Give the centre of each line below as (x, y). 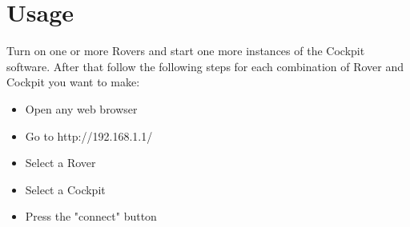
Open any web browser (81, 108)
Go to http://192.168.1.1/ (89, 135)
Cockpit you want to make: (73, 82)
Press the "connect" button (91, 216)
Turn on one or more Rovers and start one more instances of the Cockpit (186, 51)
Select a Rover (60, 163)
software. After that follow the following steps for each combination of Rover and (205, 66)
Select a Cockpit (65, 189)
